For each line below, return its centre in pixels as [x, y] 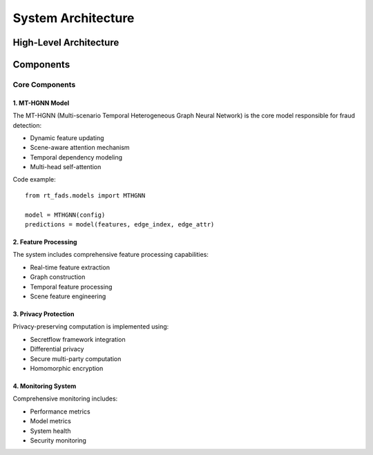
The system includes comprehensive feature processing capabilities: [111, 255]
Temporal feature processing [71, 287]
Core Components [44, 84]
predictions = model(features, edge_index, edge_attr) [120, 225]
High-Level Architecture [66, 42]
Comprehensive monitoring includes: [65, 399]
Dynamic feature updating [67, 137]
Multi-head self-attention [66, 167]
